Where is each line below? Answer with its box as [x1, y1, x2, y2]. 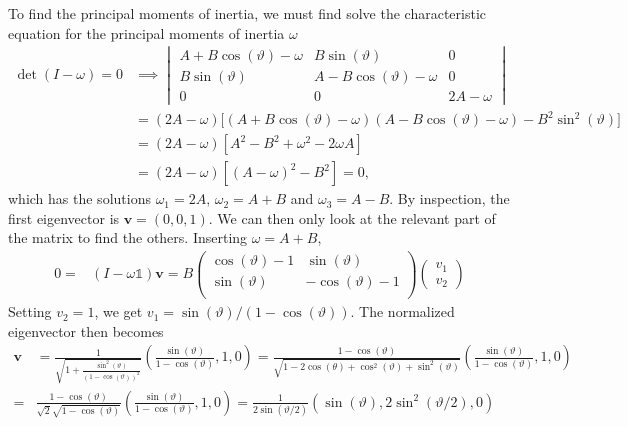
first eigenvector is [8, 207, 120, 228]
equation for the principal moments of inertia [8, 22, 285, 43]
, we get [94, 301, 143, 322]
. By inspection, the [389, 188, 510, 209]
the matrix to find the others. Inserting [8, 227, 248, 248]
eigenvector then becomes [8, 320, 164, 341]
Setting [8, 301, 52, 322]
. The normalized [350, 301, 455, 322]
